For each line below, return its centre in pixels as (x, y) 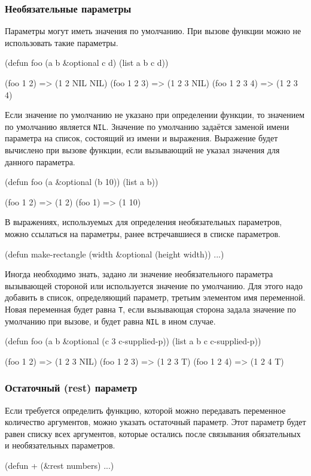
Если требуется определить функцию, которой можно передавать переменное (145, 410)
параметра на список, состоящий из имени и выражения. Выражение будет (141, 138)
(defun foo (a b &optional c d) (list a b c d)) (87, 63)
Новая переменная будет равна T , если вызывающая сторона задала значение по (150, 309)
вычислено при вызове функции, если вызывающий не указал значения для (142, 150)
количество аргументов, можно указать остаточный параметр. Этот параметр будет (155, 422)
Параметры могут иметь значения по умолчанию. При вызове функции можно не (153, 31)
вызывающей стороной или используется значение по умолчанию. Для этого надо (154, 285)
